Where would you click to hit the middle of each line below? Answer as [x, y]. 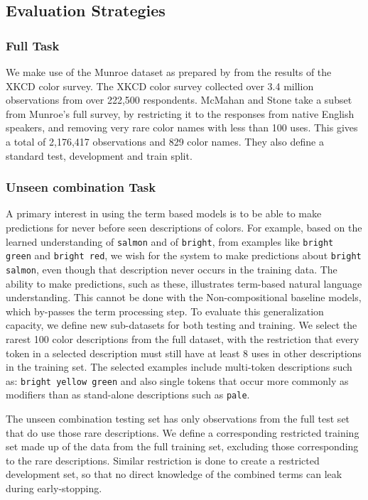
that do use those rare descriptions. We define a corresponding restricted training [183, 432]
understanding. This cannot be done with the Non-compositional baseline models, [184, 297]
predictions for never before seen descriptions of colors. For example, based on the [184, 227]
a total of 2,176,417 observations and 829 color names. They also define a [165, 141]
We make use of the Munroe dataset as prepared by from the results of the [169, 72]
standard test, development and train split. [99, 155]
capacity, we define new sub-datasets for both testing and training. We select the [182, 325]
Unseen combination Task [81, 187]
